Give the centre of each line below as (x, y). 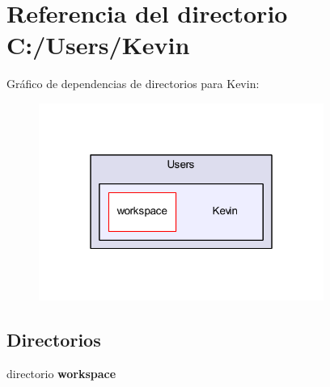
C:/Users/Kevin (98, 45)
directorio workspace (61, 374)
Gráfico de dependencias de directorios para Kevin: (133, 84)
